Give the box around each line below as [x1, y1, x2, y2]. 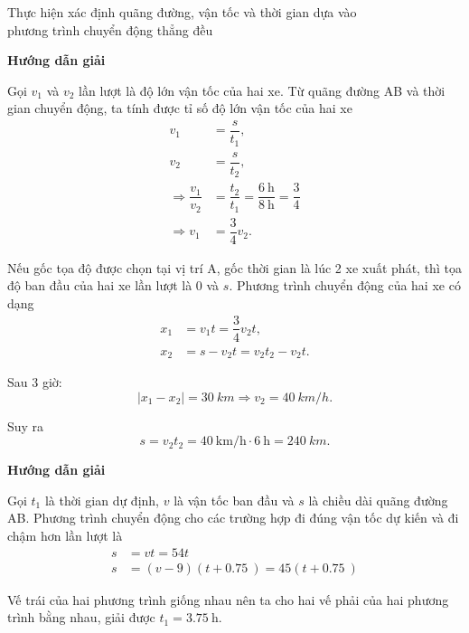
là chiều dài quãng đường [308, 490, 448, 509]
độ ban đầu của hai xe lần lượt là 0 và [7, 276, 220, 295]
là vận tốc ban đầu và [174, 490, 295, 509]
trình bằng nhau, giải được [7, 608, 155, 627]
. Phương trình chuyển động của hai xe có [229, 276, 461, 295]
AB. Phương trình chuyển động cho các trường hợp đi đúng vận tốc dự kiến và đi [7, 508, 459, 527]
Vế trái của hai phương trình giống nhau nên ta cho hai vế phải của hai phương [7, 590, 449, 609]
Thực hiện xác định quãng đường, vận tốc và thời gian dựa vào [7, 3, 357, 21]
